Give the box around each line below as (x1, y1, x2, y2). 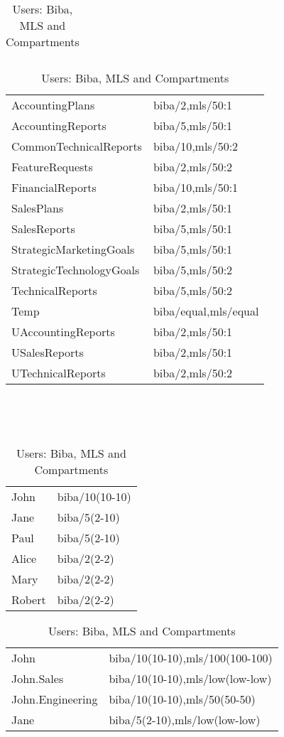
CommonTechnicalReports (11, 138, 142, 154)
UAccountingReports (11, 323, 115, 340)
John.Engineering (11, 691, 98, 708)
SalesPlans (11, 200, 64, 216)
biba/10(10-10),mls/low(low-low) (109, 670, 272, 687)
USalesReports (11, 344, 84, 360)
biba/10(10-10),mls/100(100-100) (109, 650, 273, 667)
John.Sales (11, 670, 64, 687)
